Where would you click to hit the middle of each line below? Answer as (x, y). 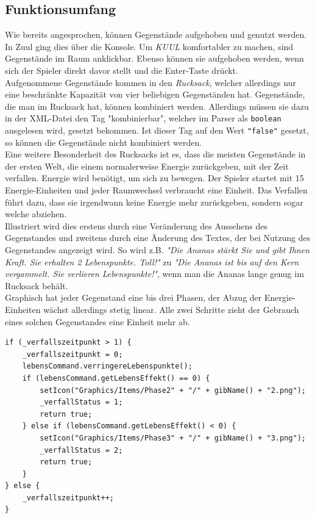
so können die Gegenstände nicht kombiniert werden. (104, 142)
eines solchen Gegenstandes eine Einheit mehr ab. (97, 321)
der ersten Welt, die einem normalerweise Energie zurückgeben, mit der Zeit (147, 166)
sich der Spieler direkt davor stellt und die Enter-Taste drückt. (122, 70)
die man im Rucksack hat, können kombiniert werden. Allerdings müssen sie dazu (157, 106)
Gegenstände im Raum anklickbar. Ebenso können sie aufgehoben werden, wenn (154, 58)
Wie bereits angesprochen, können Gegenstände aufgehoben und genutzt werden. (156, 34)
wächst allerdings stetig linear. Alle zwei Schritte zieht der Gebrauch (171, 309)
